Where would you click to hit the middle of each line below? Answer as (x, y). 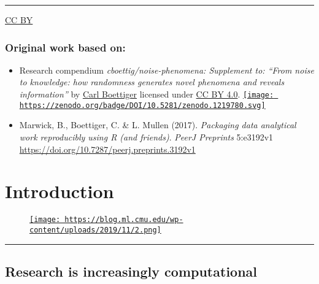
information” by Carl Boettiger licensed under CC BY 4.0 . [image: (147, 94)
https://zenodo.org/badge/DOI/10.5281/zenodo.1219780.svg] (142, 105)
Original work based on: (65, 47)
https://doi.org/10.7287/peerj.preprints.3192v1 (107, 149)
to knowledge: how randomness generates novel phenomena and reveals (152, 82)
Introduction (60, 191)
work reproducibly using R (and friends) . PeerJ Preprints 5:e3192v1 (146, 136)
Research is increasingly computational (131, 271)
